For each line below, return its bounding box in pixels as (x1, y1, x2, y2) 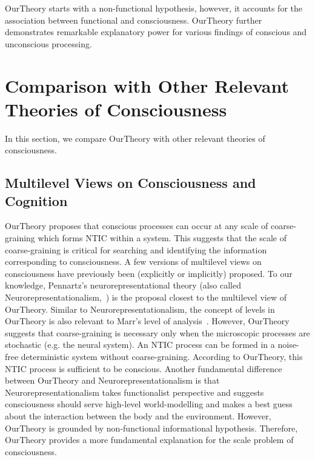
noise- (277, 338, 299, 351)
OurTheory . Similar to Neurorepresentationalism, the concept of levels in (5, 302, 275, 315)
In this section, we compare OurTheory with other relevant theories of (5, 132, 265, 144)
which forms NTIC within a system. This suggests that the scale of (38, 232, 287, 244)
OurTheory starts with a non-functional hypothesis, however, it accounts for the (5, 2, 302, 14)
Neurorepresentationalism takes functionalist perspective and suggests (5, 385, 264, 398)
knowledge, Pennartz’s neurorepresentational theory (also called (5, 279, 241, 292)
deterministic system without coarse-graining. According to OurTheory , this (21, 350, 303, 362)
